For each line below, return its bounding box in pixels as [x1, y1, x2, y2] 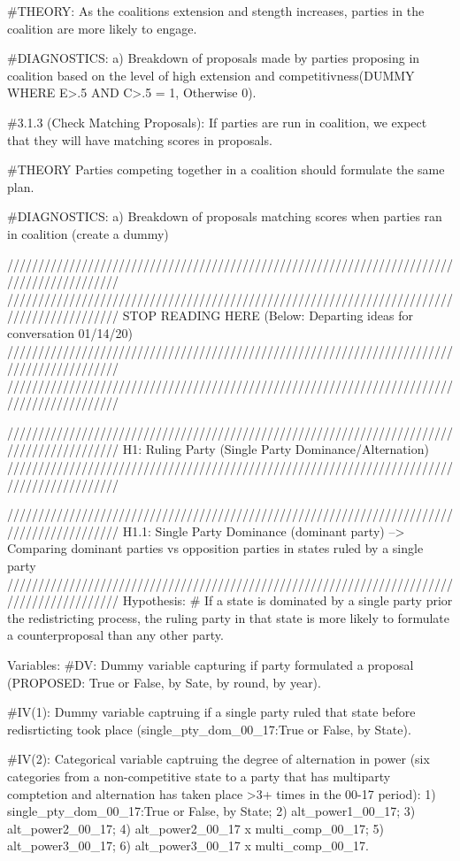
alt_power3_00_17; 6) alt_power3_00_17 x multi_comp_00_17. [7, 836, 369, 855]
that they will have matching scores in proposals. [7, 130, 272, 149]
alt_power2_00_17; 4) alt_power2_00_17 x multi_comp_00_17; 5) [7, 819, 384, 837]
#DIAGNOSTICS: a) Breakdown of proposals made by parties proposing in [7, 49, 420, 67]
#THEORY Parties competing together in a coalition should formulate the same [7, 160, 445, 179]
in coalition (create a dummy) [7, 224, 169, 242]
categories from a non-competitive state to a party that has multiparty [7, 766, 391, 785]
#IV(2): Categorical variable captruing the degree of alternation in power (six [7, 750, 430, 768]
